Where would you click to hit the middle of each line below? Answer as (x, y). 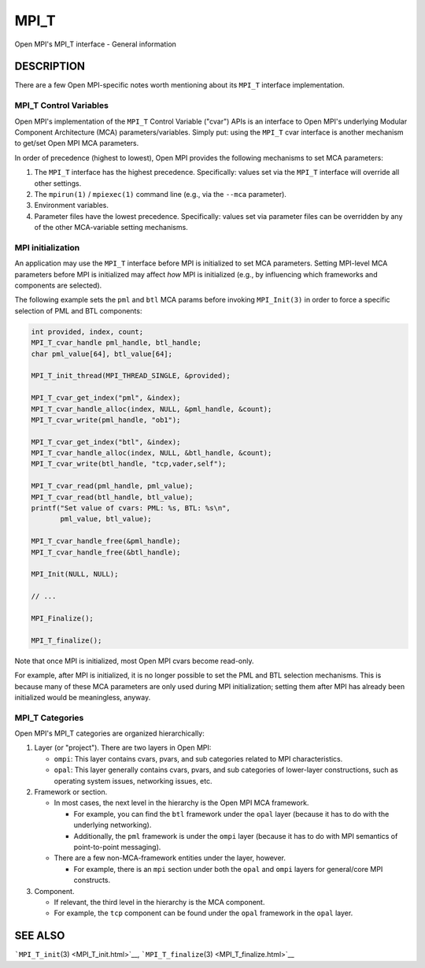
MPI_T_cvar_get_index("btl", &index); (106, 442)
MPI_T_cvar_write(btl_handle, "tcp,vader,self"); (129, 464)
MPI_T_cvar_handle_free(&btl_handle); (106, 552)
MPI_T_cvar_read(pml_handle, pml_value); (112, 486)
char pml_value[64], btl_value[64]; (102, 354)
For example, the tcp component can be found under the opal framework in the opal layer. (203, 913)
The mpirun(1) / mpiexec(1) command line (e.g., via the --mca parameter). (161, 194)
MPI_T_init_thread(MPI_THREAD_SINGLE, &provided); (131, 376)
